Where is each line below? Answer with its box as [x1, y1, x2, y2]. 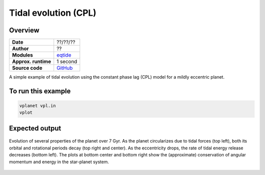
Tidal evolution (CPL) [9, 7, 97, 18]
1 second [56, 58, 78, 65]
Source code [12, 64, 43, 71]
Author [12, 45, 29, 52]
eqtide [56, 52, 71, 58]
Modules [12, 52, 33, 58]
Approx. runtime [12, 58, 52, 65]
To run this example [9, 87, 71, 95]
